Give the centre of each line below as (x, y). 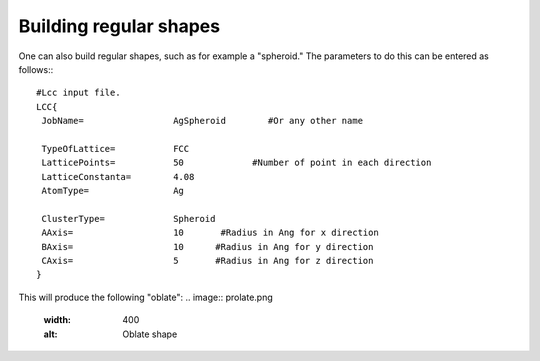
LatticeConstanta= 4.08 (118, 176)
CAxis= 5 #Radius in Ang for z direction (207, 261)
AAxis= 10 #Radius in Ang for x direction (210, 233)
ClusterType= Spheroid (128, 218)
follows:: (36, 69)
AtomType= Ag (113, 191)
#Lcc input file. (78, 93)
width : (57, 320)
